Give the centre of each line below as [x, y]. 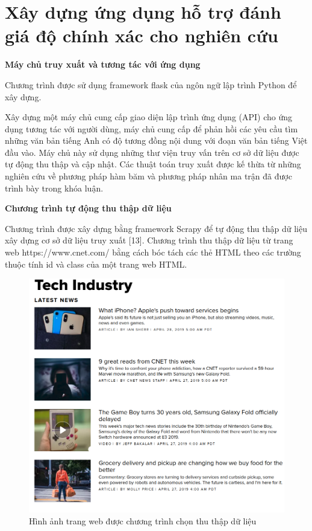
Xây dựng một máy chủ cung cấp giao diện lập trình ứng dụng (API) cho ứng [149, 117]
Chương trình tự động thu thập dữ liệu [88, 208]
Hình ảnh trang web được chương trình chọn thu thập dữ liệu [143, 521]
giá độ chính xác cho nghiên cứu [142, 35]
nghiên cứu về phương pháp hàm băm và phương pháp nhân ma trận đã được [148, 176]
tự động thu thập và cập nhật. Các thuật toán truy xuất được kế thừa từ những [153, 164]
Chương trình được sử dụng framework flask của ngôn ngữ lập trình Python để [151, 84]
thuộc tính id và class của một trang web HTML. [96, 264]
